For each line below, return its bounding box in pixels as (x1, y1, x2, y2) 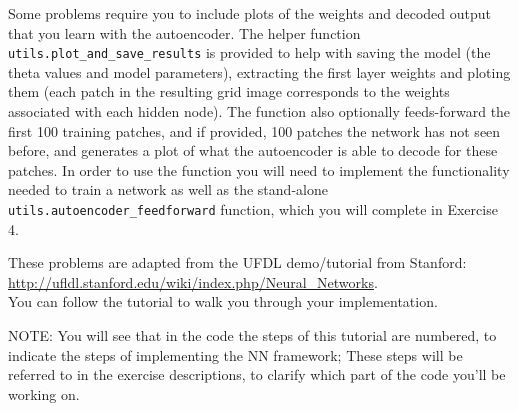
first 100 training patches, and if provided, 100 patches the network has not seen (8, 120, 501, 141)
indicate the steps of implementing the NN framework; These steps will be (8, 344, 463, 365)
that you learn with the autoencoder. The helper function (8, 22, 361, 43)
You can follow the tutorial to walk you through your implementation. (8, 291, 438, 312)
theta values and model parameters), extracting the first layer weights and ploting (8, 61, 511, 82)
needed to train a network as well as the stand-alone (8, 179, 328, 200)
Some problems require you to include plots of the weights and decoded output (8, 3, 491, 23)
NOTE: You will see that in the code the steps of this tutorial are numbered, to (8, 325, 497, 346)
